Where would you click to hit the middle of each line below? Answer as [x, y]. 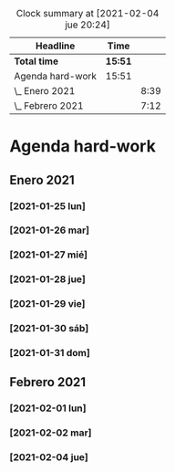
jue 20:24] [88, 25]
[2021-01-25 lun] [48, 205]
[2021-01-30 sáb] [49, 329]
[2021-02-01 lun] [48, 408]
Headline [55, 46]
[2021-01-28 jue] [48, 279]
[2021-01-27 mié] [49, 255]
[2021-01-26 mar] [49, 230]
